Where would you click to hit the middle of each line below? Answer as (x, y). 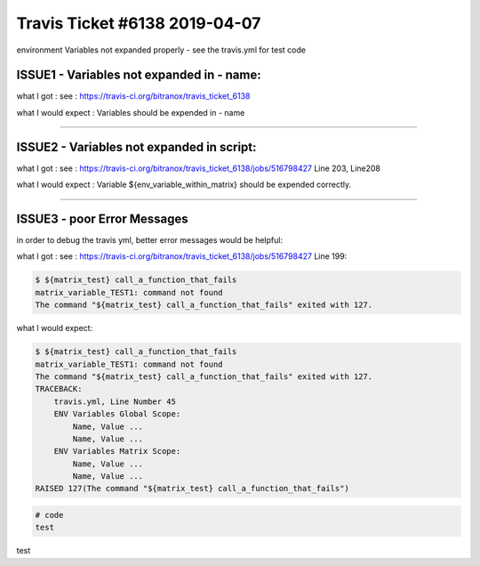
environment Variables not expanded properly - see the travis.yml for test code (161, 50)
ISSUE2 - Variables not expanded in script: (136, 147)
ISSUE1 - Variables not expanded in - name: (139, 75)
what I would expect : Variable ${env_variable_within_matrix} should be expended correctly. (184, 185)
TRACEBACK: (59, 389)
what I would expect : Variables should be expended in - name (131, 112)
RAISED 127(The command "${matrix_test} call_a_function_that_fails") (192, 489)
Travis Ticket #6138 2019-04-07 (139, 23)
